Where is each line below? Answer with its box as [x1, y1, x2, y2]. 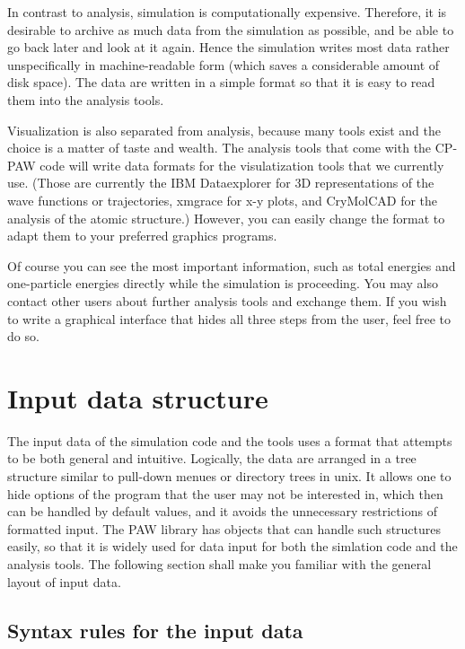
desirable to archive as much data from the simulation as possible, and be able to [7, 20, 454, 39]
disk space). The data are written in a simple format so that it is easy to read [7, 73, 435, 92]
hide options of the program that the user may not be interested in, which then [7, 484, 443, 503]
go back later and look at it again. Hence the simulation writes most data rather [7, 38, 450, 57]
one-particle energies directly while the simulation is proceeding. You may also [7, 274, 438, 293]
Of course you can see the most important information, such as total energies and [7, 256, 456, 275]
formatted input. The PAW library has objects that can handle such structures [7, 519, 442, 538]
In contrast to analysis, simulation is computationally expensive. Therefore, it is [7, 3, 447, 21]
